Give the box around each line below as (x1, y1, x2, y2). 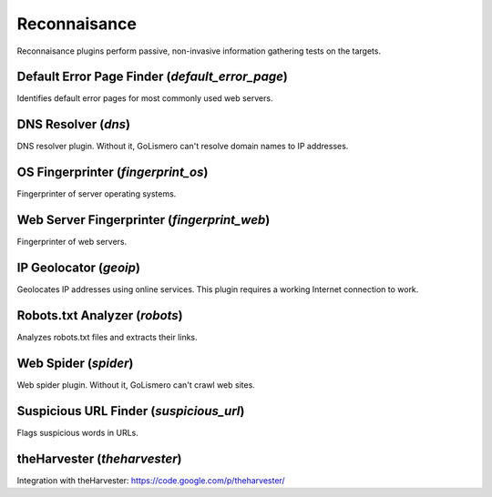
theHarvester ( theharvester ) (16, 451, 182, 466)
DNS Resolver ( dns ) (16, 117, 131, 132)
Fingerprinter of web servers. (16, 237, 128, 248)
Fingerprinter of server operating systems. (16, 188, 177, 199)
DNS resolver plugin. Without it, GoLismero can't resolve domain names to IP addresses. (16, 141, 349, 152)
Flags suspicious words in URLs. (16, 427, 138, 438)
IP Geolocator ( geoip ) (16, 259, 141, 275)
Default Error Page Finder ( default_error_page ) (16, 69, 289, 85)
